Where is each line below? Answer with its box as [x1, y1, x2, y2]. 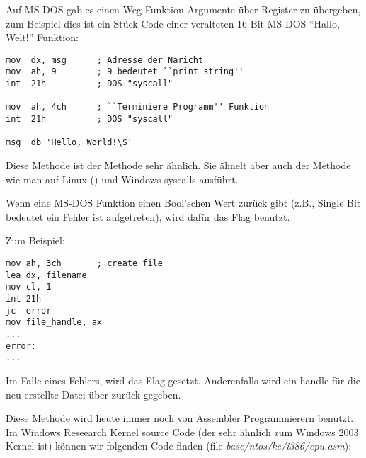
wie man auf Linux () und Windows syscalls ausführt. [6, 171, 239, 186]
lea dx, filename [6, 270, 87, 280]
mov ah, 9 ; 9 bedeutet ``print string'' [6, 67, 244, 77]
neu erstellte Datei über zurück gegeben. [6, 387, 181, 401]
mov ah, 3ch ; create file [6, 258, 163, 268]
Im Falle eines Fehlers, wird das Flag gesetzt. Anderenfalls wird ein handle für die [6, 372, 360, 387]
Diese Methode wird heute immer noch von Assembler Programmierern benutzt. [6, 411, 354, 425]
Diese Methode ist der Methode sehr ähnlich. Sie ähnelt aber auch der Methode [6, 158, 351, 173]
